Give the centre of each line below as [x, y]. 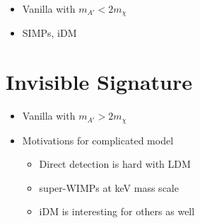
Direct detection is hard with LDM [115, 164]
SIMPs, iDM [49, 33]
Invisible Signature [99, 82]
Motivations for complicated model [98, 140]
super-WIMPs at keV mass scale [109, 187]
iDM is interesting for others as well [117, 211]
